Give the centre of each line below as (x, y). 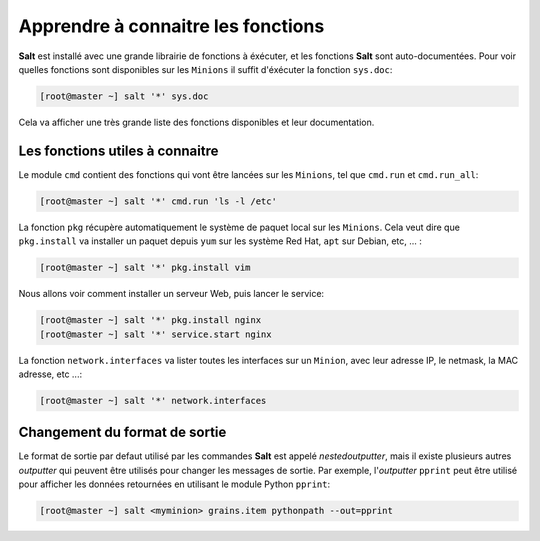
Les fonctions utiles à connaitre (118, 150)
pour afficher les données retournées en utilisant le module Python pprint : (174, 484)
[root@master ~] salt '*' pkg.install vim (145, 268)
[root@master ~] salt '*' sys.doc (124, 96)
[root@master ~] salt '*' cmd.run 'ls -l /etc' (158, 201)
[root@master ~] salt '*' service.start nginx (155, 334)
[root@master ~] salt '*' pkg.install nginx (150, 320)
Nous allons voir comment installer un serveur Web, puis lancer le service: (171, 294)
